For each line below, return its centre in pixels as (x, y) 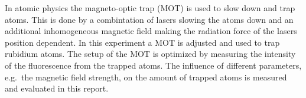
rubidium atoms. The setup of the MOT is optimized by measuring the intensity (150, 54)
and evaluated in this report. (57, 88)
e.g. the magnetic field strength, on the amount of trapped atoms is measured (146, 77)
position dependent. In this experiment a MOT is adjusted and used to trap (142, 42)
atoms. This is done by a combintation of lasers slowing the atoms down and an (149, 19)
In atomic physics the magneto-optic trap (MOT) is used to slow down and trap (150, 8)
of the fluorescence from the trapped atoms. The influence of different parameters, (153, 65)
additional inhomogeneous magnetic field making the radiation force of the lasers (151, 31)
